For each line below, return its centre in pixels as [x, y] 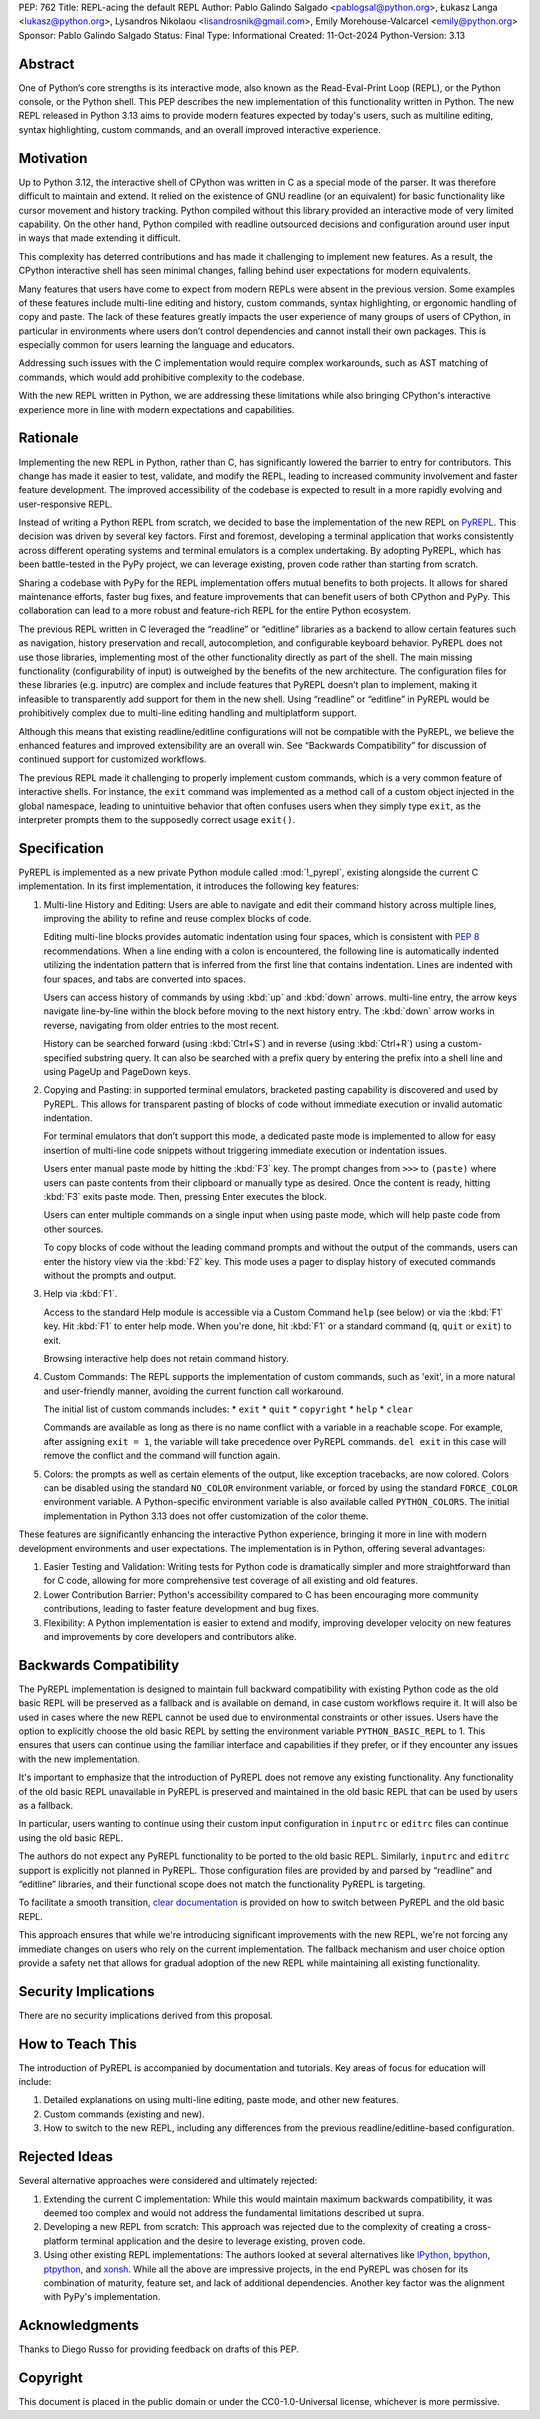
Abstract [46, 63]
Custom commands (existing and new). [124, 2114]
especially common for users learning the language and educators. [156, 345]
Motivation [53, 158]
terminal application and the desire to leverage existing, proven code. [223, 2241]
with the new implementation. [79, 1759]
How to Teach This [77, 2043]
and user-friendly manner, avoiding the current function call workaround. [193, 1391]
